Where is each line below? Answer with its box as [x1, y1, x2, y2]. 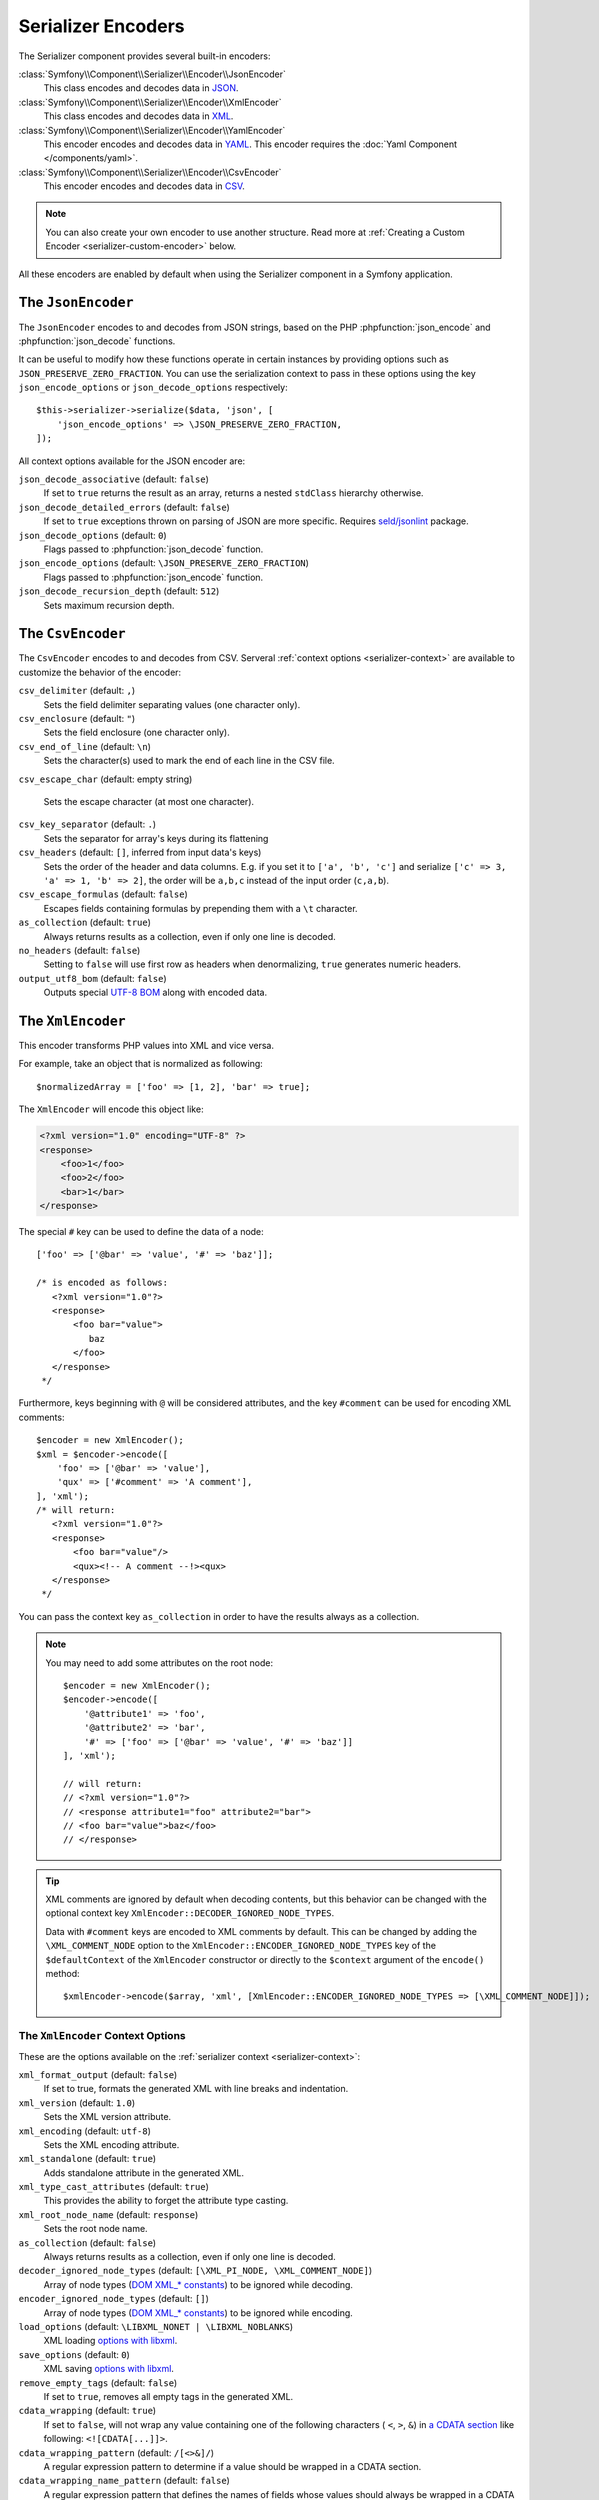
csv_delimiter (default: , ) [18, 685, 135, 697]
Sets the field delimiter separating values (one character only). [43, 698, 301, 710]
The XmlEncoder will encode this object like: [18, 1103, 204, 1115]
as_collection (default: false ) [18, 2236, 157, 2249]
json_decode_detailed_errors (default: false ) [18, 501, 230, 513]
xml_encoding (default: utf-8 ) [18, 2125, 152, 2137]
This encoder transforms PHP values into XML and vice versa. [18, 1039, 275, 1051]
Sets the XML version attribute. [43, 2111, 172, 2123]
